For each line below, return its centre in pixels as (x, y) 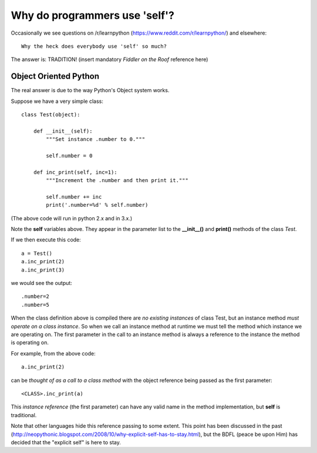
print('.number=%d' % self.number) (97, 205)
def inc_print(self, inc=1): (75, 172)
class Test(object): (51, 115)
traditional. (24, 415)
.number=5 (35, 305)
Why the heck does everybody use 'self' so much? (94, 46)
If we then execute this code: (46, 240)
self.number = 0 (69, 155)
